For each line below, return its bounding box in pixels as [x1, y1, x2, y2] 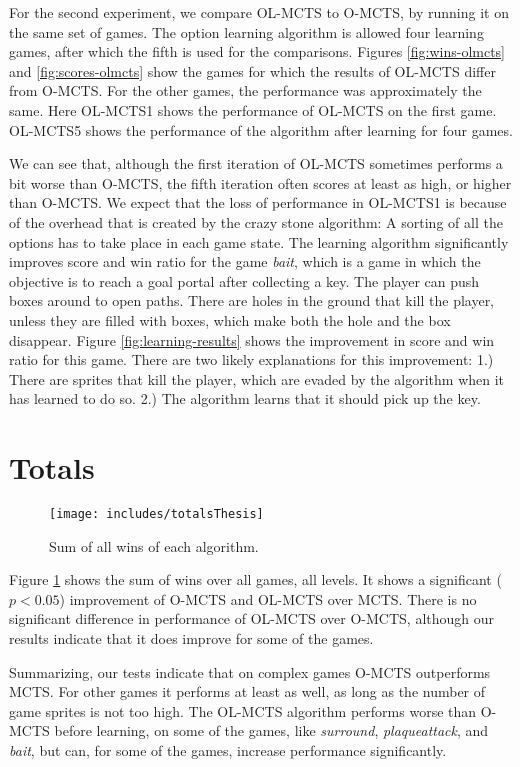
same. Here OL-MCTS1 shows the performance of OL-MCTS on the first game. [9, 99, 497, 120]
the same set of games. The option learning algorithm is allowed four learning [9, 21, 484, 42]
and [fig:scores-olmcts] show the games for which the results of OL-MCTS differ [9, 60, 496, 81]
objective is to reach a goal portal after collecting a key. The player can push [9, 270, 480, 291]
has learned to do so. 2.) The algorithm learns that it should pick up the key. [9, 388, 481, 409]
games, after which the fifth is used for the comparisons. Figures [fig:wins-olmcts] [9, 41, 506, 62]
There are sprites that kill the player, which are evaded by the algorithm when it [9, 368, 505, 389]
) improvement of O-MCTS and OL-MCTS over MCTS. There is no [59, 588, 477, 609]
